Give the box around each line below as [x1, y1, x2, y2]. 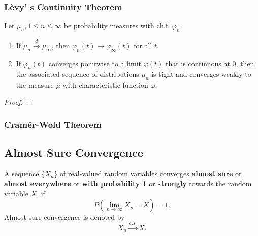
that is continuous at [166, 58, 230, 68]
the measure [16, 80, 54, 90]
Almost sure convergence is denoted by [4, 212, 125, 222]
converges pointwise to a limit [48, 58, 141, 68]
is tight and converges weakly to [151, 69, 251, 80]
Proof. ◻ [4, 96, 33, 107]
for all [134, 40, 152, 50]
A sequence [4, 168, 39, 179]
